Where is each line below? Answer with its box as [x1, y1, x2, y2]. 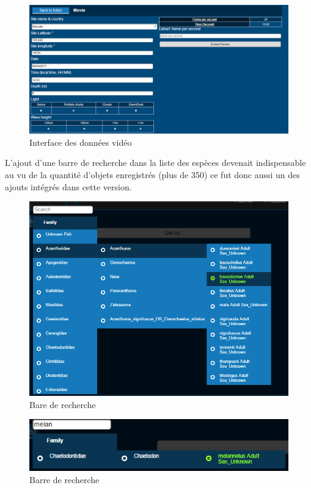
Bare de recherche [29, 398, 96, 411]
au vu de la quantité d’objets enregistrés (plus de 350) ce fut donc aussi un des [5, 168, 300, 181]
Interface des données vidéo [29, 135, 132, 148]
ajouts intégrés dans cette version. [5, 180, 132, 193]
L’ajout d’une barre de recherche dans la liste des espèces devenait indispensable [5, 156, 306, 169]
